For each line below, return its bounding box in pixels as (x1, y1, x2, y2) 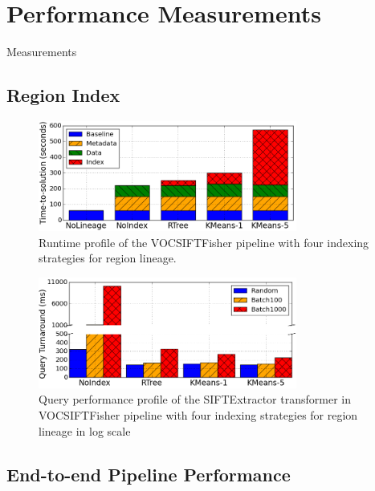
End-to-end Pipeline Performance (6, 461, 291, 486)
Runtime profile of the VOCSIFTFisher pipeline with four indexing (39, 233, 369, 250)
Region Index (6, 83, 120, 108)
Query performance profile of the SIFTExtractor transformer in (39, 391, 351, 408)
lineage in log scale (39, 422, 131, 439)
